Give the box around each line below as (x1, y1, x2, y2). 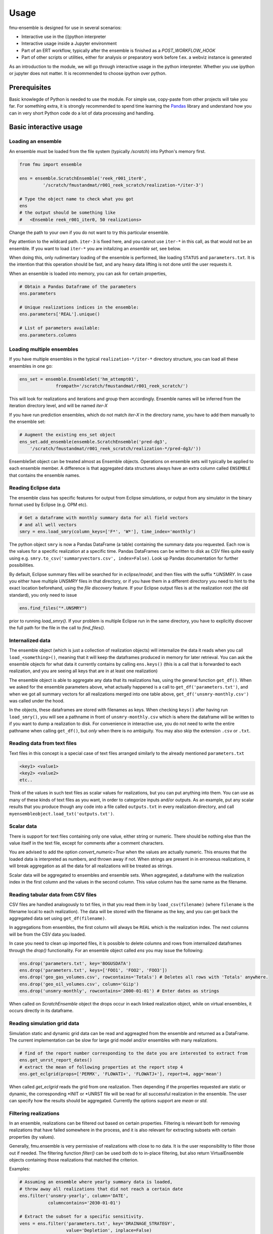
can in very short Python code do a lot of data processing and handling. (9, 110, 155, 116)
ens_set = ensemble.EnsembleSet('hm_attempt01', (19, 376, 139, 382)
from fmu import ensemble (19, 161, 82, 167)
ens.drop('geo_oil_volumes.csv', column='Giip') (19, 981, 139, 987)
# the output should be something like (19, 210, 116, 216)
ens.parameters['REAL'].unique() (19, 311, 100, 317)
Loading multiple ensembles (9, 346, 79, 352)
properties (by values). (9, 1134, 55, 1140)
